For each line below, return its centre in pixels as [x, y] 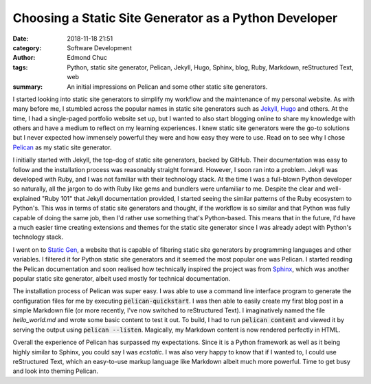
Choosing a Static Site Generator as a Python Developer [175, 18]
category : [27, 47]
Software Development [99, 47]
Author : [24, 58]
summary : [28, 87]
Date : [21, 39]
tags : [20, 67]
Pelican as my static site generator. [62, 147]
